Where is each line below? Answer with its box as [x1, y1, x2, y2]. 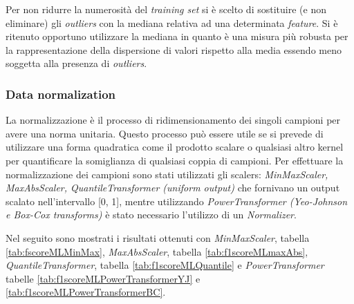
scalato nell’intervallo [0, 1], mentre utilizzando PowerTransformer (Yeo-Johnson [6, 193, 348, 208]
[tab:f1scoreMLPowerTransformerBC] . [6, 285, 166, 299]
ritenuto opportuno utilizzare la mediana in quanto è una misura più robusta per [6, 29, 348, 44]
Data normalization [6, 85, 116, 102]
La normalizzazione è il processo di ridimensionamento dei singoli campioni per [6, 113, 341, 127]
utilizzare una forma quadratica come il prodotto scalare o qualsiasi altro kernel [6, 140, 344, 154]
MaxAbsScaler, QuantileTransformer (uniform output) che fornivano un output [6, 180, 340, 195]
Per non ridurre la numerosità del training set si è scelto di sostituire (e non [6, 2, 326, 16]
